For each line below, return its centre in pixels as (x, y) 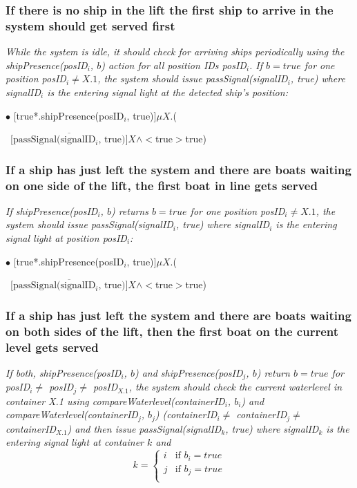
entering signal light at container (75, 442)
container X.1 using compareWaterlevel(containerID (115, 401)
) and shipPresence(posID (189, 372)
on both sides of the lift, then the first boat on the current (172, 331)
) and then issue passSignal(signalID (144, 428)
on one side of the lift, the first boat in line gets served (162, 185)
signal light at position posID (66, 238)
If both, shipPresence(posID (64, 372)
